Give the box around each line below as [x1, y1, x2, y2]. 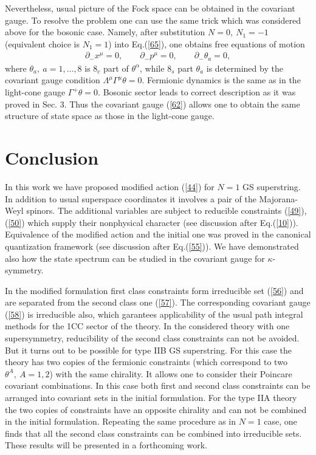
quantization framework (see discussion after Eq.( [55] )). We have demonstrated [5, 239, 299, 252]
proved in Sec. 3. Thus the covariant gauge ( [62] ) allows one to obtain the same [5, 97, 300, 110]
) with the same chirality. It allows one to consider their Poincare [49, 367, 292, 380]
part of [103, 61, 129, 74]
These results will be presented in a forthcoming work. [5, 439, 207, 451]
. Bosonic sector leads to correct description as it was [98, 86, 296, 98]
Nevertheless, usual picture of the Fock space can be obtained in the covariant [5, 2, 295, 14]
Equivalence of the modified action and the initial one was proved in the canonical [5, 228, 311, 241]
